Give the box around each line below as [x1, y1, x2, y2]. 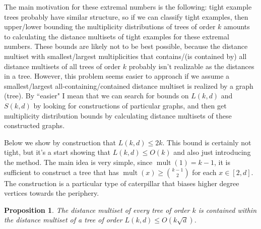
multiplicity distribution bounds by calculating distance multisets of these [4, 110, 232, 121]
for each [192, 166, 217, 177]
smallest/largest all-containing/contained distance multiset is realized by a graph [4, 80, 253, 91]
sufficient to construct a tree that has [4, 166, 119, 177]
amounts [223, 21, 250, 32]
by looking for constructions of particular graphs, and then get [33, 100, 227, 110]
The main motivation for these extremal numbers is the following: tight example [4, 2, 252, 12]
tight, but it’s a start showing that [4, 147, 111, 157]
